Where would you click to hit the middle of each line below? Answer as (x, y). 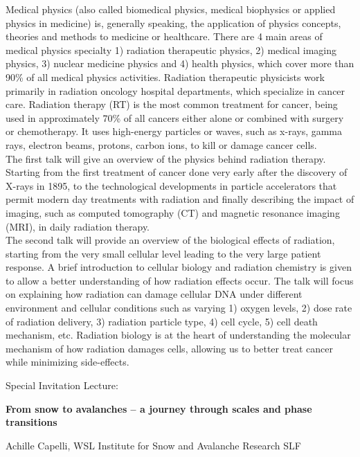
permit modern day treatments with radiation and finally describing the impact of (180, 199)
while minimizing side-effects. (67, 362)
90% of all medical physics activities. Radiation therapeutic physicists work (165, 77)
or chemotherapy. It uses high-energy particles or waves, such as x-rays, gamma (174, 131)
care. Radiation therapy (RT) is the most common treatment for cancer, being (172, 104)
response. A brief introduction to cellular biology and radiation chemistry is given (179, 267)
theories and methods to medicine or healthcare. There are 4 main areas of (164, 36)
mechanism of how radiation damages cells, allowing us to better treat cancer (169, 348)
